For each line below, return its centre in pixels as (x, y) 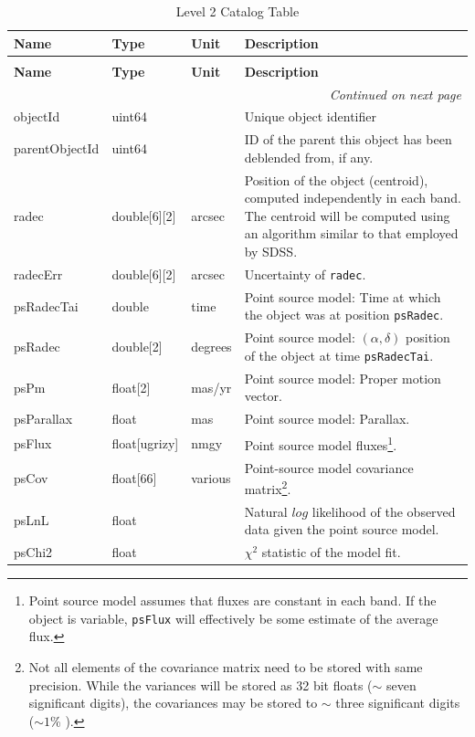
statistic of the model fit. (331, 552)
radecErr (38, 274)
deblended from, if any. (309, 157)
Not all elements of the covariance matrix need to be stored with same (226, 667)
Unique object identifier (310, 116)
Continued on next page (395, 94)
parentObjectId (57, 148)
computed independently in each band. (353, 198)
